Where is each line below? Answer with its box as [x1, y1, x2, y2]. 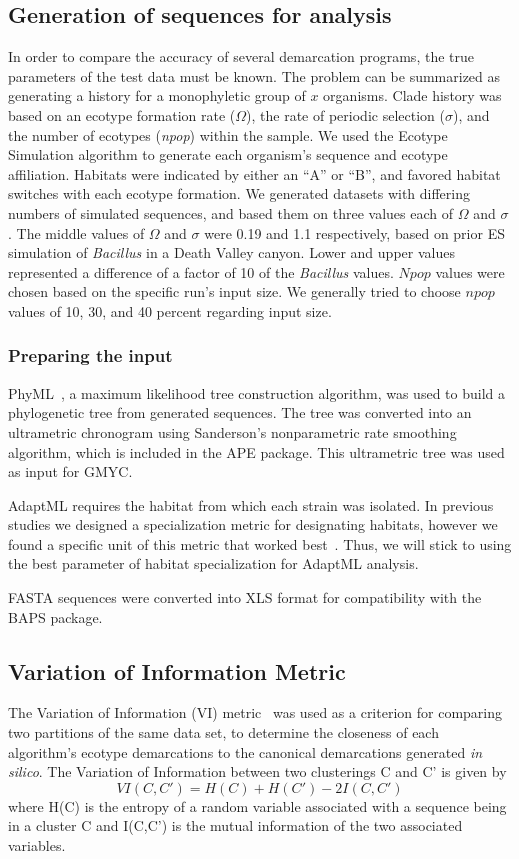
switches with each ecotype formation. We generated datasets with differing [8, 183, 470, 204]
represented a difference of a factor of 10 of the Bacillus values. [8, 261, 394, 282]
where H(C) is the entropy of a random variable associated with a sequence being [8, 795, 507, 816]
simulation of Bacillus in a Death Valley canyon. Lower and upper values [8, 242, 455, 263]
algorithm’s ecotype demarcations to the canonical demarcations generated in [8, 741, 483, 762]
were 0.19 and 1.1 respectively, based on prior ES [204, 222, 505, 243]
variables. [8, 835, 66, 856]
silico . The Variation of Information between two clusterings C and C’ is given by [8, 761, 507, 782]
